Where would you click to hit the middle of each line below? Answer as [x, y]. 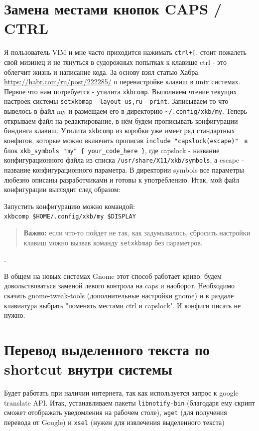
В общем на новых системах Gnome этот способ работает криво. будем [113, 276]
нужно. [15, 315]
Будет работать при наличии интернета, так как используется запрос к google [121, 393]
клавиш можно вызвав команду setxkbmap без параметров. [113, 242]
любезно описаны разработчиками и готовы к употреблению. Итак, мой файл [122, 179]
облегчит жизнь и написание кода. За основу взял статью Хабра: [102, 72]
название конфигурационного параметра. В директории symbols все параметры [124, 169]
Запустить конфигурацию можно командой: [69, 206]
